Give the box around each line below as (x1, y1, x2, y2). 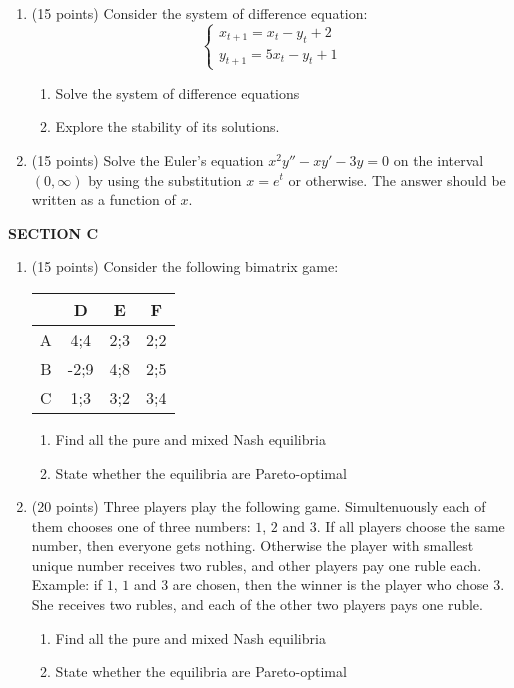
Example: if (31, 574, 103, 595)
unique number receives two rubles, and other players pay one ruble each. (31, 554, 482, 575)
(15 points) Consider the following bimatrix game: (31, 256, 339, 277)
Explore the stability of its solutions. (55, 116, 280, 137)
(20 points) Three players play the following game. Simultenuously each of (31, 496, 486, 517)
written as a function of (31, 189, 176, 210)
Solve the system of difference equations (55, 82, 300, 103)
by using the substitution (88, 169, 242, 190)
